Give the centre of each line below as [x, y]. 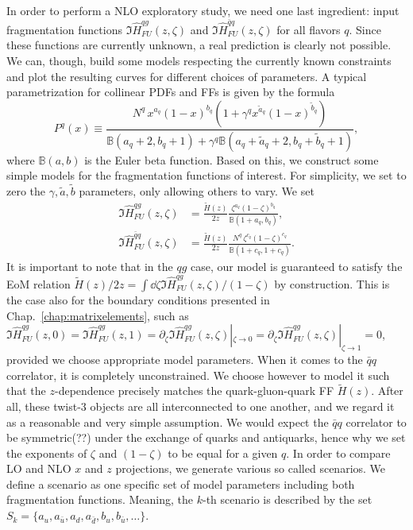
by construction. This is [332, 283]
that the [26, 391]
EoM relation [39, 283]
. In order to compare [338, 453]
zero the [26, 191]
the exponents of [47, 453]
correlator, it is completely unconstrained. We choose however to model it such [198, 375]
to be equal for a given [223, 453]
